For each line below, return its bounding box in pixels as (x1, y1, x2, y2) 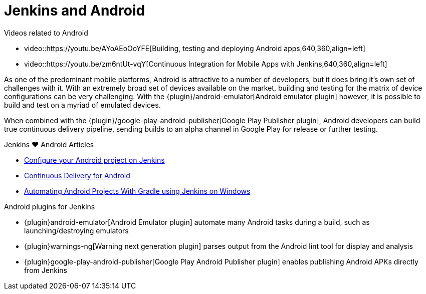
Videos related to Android (4, 28, 88, 37)
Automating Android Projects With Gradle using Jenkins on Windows (24, 186, 251, 195)
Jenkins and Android (4, 2, 145, 19)
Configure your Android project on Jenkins (24, 155, 165, 164)
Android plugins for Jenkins (4, 202, 95, 211)
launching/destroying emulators (24, 226, 129, 235)
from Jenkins (24, 265, 67, 274)
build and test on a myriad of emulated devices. (4, 100, 161, 109)
